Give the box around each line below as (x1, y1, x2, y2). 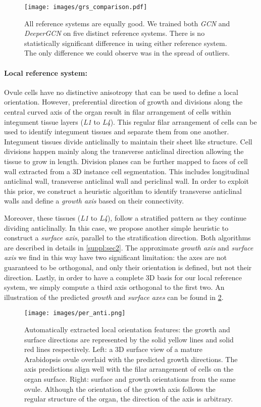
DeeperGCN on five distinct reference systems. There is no (24, 28, 205, 38)
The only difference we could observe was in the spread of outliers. (24, 47, 230, 58)
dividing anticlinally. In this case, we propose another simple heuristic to (4, 222, 229, 233)
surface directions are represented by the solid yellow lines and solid (24, 334, 234, 344)
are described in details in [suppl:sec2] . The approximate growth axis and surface (4, 242, 253, 252)
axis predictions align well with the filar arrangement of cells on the (24, 364, 234, 374)
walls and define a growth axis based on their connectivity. (4, 195, 184, 206)
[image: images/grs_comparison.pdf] (24, 4, 147, 11)
